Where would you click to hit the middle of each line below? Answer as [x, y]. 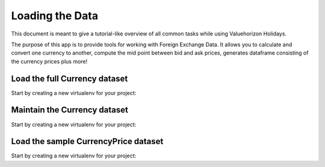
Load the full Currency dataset [70, 78]
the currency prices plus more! [49, 61]
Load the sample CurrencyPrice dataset [87, 141]
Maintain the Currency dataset [70, 110]
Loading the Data [55, 16]
